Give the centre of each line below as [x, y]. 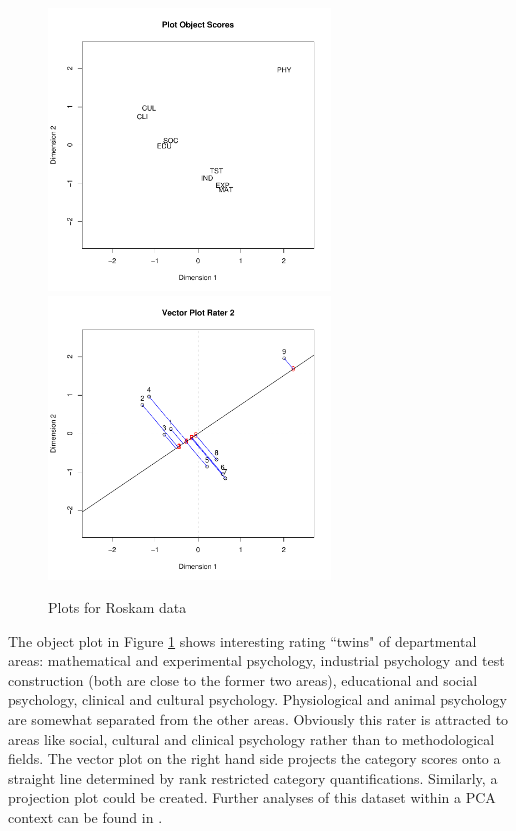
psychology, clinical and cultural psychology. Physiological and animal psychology [257, 699]
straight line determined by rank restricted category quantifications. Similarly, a [253, 777]
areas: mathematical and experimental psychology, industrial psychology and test [256, 660]
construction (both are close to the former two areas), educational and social [243, 679]
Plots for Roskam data [117, 607]
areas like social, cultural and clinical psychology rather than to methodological [251, 738]
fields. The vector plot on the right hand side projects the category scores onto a [254, 758]
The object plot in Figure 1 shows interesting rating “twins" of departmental [242, 640]
